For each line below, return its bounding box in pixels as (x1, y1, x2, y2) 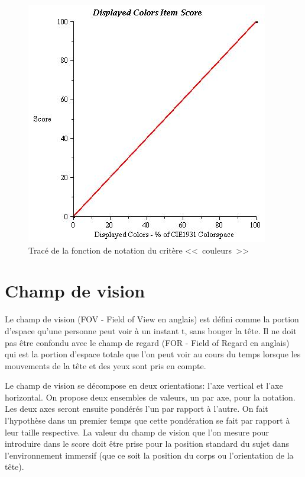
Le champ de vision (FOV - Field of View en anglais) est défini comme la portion (5, 313, 299, 325)
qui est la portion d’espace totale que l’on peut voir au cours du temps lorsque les (5, 348, 301, 360)
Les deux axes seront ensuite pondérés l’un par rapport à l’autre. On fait (5, 402, 268, 415)
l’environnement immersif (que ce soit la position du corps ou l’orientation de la (5, 449, 294, 461)
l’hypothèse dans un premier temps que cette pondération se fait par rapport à (5, 414, 290, 427)
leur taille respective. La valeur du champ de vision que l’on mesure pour (5, 425, 270, 438)
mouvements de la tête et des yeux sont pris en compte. (5, 359, 206, 372)
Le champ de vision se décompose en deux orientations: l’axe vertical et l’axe (5, 379, 283, 392)
